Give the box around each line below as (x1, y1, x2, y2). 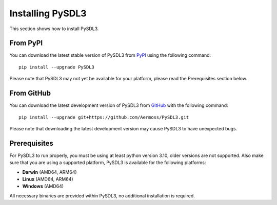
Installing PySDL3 (9, 8, 87, 19)
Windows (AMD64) (22, 183, 64, 189)
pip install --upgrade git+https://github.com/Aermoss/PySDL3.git (18, 114, 189, 120)
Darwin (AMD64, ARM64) (22, 169, 77, 175)
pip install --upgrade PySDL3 (18, 64, 95, 70)
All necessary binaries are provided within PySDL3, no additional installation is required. (9, 192, 195, 199)
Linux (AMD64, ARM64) (22, 176, 74, 182)
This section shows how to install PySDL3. (9, 26, 99, 32)
